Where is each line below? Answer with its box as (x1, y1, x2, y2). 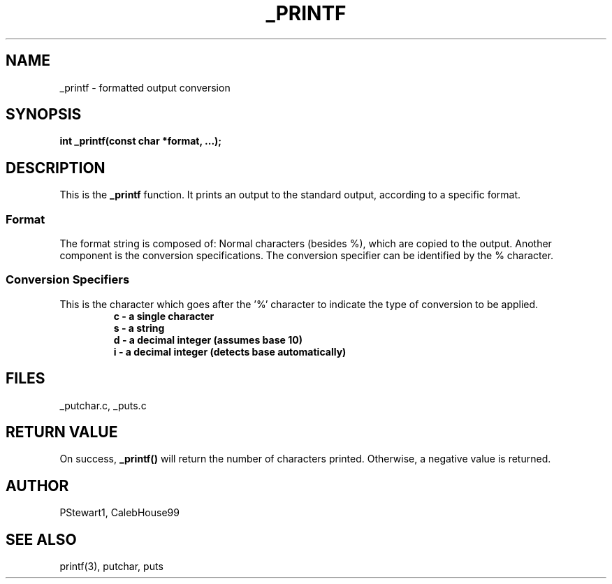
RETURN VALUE (6, 423, 118, 441)
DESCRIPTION (6, 159, 105, 177)
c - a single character (113, 309, 214, 322)
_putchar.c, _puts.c (59, 399, 147, 411)
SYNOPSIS (6, 105, 82, 124)
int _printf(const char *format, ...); (59, 135, 222, 147)
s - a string (113, 321, 165, 334)
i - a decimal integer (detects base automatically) (113, 345, 347, 358)
